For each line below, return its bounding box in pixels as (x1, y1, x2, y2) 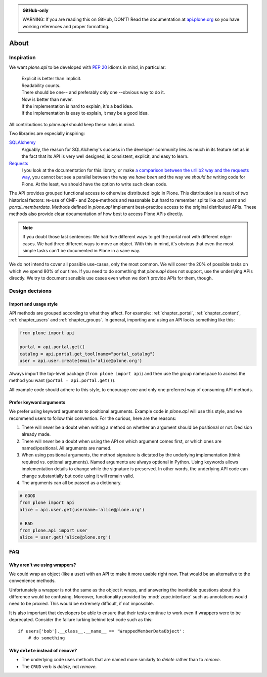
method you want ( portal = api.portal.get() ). (9, 377, 116, 383)
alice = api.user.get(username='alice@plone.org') (19, 507, 145, 512)
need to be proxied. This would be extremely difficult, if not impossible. (9, 601, 154, 607)
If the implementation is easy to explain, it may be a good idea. (21, 110, 149, 116)
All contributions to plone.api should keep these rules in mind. (9, 121, 135, 127)
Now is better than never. (21, 96, 73, 102)
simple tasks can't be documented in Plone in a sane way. (22, 247, 140, 253)
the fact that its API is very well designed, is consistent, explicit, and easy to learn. (21, 153, 189, 159)
